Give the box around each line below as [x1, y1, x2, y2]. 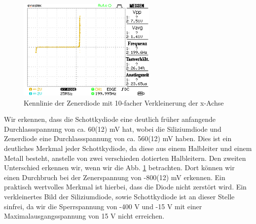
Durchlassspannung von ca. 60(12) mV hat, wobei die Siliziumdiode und [4, 123, 221, 134]
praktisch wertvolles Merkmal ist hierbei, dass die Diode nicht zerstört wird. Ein [4, 182, 247, 192]
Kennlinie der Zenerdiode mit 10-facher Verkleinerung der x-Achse [24, 97, 224, 108]
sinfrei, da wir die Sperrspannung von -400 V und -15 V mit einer [4, 201, 202, 211]
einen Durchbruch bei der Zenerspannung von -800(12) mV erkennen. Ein [4, 172, 225, 182]
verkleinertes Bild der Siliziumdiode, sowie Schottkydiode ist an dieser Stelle [4, 191, 235, 201]
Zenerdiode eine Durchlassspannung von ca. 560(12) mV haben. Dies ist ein [4, 133, 232, 144]
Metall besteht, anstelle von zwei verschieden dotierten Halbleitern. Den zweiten [4, 152, 246, 163]
